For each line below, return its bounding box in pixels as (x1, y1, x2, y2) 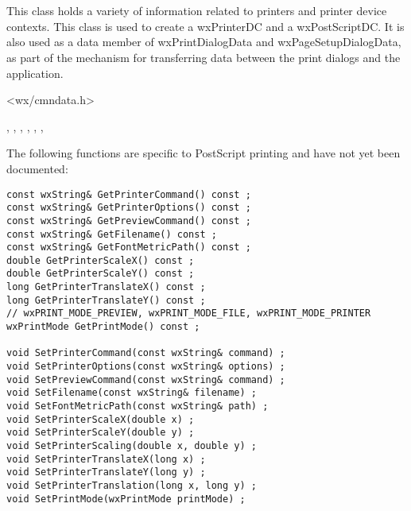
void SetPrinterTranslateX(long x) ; (6, 453, 206, 465)
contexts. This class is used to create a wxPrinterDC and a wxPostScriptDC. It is (6, 17, 405, 34)
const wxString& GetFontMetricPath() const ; (6, 242, 251, 254)
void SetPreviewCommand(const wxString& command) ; (6, 374, 285, 385)
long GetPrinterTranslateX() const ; (6, 281, 206, 293)
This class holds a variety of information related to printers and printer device (6, 2, 387, 19)
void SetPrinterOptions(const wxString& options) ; (6, 361, 285, 373)
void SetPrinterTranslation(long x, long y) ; (6, 479, 257, 491)
